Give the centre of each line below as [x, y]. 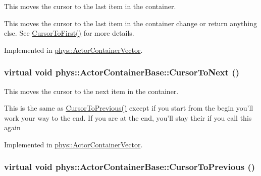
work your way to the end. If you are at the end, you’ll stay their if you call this [128, 117]
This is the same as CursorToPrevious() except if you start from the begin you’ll [129, 108]
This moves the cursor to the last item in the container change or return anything [131, 23]
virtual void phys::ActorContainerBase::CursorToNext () [122, 72]
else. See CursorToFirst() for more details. [69, 33]
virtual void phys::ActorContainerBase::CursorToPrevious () [130, 167]
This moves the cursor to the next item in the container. [91, 91]
